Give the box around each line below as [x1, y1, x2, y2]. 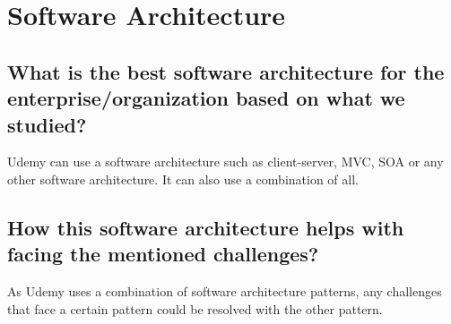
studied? [7, 110, 87, 138]
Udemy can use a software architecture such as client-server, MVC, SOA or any [7, 152, 444, 171]
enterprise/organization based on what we [7, 84, 405, 112]
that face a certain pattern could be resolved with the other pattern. [7, 299, 383, 318]
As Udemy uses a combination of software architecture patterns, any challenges [7, 282, 442, 301]
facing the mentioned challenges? [7, 240, 319, 268]
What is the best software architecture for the [7, 57, 445, 85]
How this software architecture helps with [7, 213, 404, 241]
